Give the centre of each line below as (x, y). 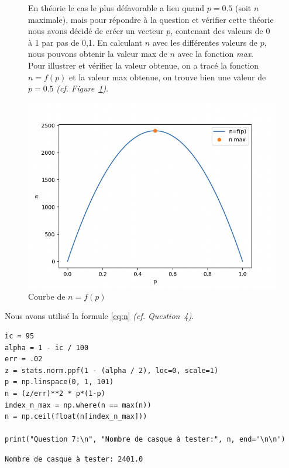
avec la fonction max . (215, 54)
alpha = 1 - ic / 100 (47, 347)
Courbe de (47, 296)
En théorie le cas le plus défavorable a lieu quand (116, 8)
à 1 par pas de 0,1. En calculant (85, 42)
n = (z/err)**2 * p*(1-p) (55, 394)
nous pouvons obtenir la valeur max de (98, 54)
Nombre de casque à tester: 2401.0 (74, 459)
